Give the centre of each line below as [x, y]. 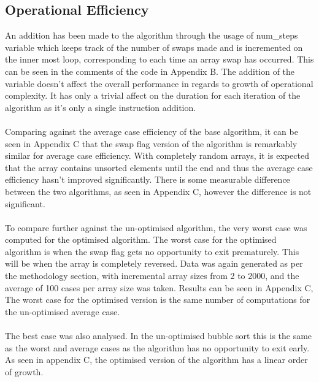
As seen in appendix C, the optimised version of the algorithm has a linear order [156, 360]
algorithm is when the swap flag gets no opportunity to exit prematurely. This [152, 251]
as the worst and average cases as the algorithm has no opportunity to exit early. [157, 347]
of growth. [24, 371]
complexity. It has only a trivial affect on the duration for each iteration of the [153, 95]
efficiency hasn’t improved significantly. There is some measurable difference [148, 179]
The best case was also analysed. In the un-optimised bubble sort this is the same [159, 336]
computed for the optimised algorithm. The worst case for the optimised [141, 239]
